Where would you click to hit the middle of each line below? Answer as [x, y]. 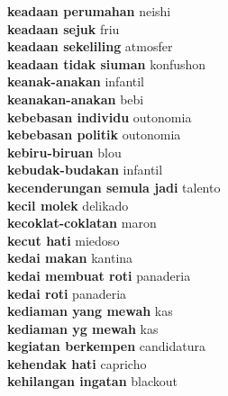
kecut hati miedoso [64, 240]
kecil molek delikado [68, 205]
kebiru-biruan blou [64, 152]
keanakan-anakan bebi [76, 99]
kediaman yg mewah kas [83, 328]
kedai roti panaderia [67, 293]
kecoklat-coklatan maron [82, 223]
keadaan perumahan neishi [89, 11]
